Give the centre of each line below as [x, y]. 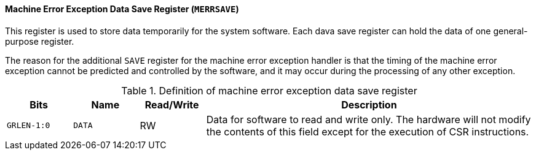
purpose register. [40, 41]
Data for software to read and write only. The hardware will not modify [368, 119]
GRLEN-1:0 [29, 126]
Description [369, 104]
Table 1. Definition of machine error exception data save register [269, 90]
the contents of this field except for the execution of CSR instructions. [368, 131]
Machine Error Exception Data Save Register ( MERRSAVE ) [122, 9]
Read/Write [172, 104]
